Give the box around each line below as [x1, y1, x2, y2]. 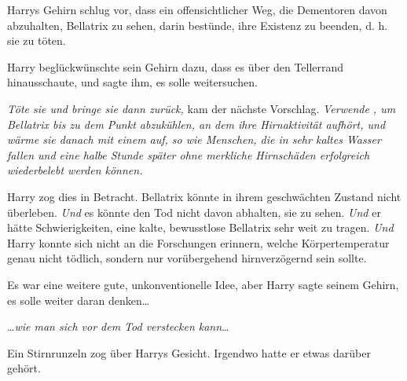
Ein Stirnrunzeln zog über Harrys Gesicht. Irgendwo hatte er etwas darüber [7, 344, 371, 361]
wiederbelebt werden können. [7, 162, 143, 178]
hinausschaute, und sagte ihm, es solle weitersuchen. [7, 74, 258, 90]
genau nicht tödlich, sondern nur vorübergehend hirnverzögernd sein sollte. [7, 250, 367, 266]
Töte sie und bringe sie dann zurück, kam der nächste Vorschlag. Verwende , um [7, 100, 396, 116]
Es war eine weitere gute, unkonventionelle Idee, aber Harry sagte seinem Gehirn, [7, 276, 399, 292]
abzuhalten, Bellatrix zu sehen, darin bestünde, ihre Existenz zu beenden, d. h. [7, 16, 388, 33]
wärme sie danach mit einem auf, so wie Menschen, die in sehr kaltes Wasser [7, 131, 381, 148]
